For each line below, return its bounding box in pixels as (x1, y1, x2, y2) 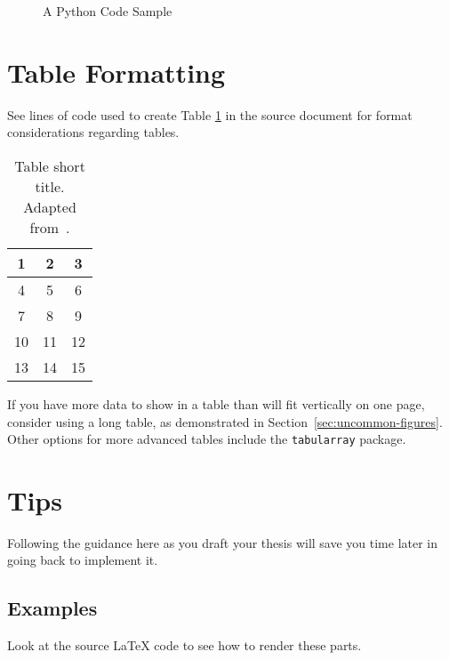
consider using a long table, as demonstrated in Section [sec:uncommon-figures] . (7, 412, 443, 431)
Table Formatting (7, 53, 226, 90)
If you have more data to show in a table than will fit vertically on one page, (7, 394, 425, 413)
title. (35, 175, 65, 197)
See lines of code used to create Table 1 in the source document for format (7, 105, 413, 124)
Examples (7, 594, 98, 622)
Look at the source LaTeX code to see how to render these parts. (7, 636, 362, 655)
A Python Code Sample (43, 2, 172, 20)
